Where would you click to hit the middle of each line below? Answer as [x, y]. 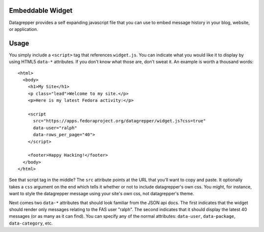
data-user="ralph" [55, 128]
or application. [24, 29]
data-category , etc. [31, 223]
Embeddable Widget [41, 11]
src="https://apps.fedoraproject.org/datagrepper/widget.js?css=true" [120, 121]
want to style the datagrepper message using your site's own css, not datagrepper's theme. [101, 194]
